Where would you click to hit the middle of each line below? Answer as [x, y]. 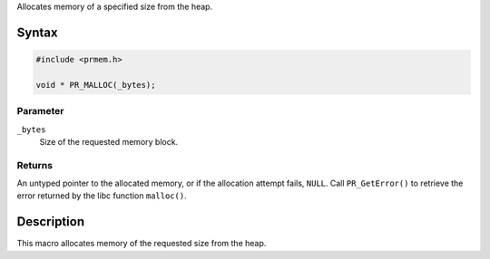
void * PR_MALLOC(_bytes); [96, 85]
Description [51, 222]
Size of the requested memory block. [109, 141]
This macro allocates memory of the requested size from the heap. [142, 244]
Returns [35, 165]
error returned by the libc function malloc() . [102, 196]
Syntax [37, 32]
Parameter [40, 111]
